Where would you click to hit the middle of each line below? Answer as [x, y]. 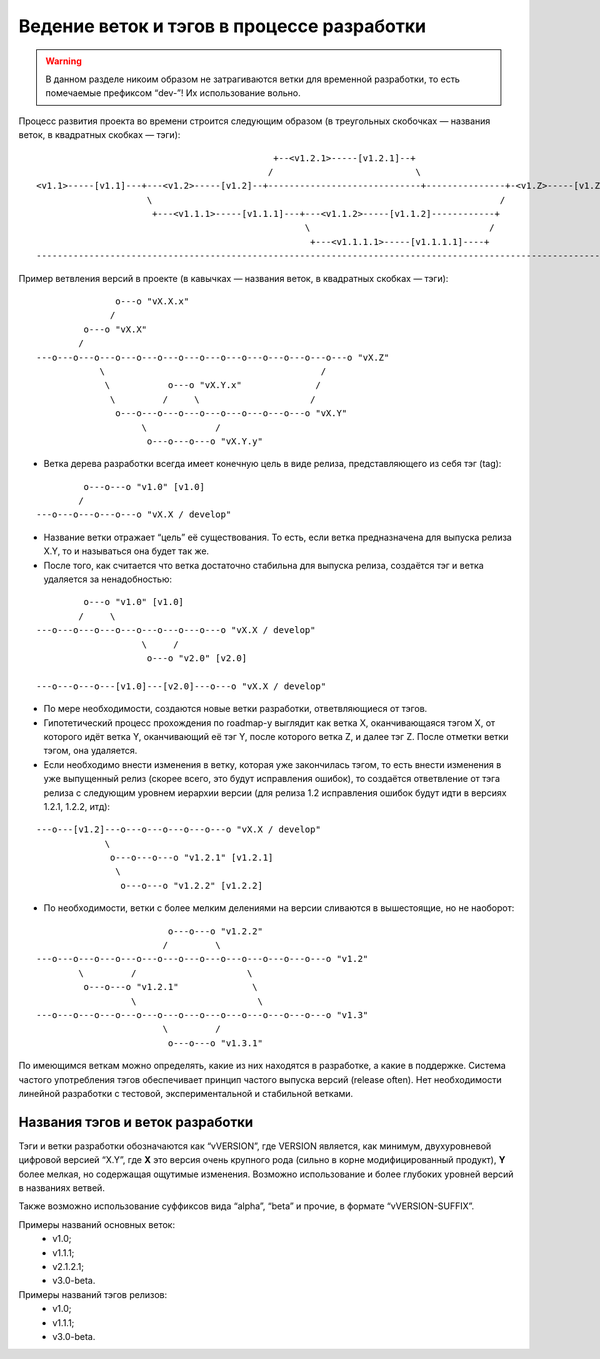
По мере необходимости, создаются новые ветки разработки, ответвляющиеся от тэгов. [235, 709]
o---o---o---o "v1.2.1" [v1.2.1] [192, 858]
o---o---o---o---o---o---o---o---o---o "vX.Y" [231, 413]
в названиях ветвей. [61, 1188]
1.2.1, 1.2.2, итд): [76, 806]
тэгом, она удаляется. [90, 751]
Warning [63, 61]
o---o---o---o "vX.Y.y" [205, 441]
